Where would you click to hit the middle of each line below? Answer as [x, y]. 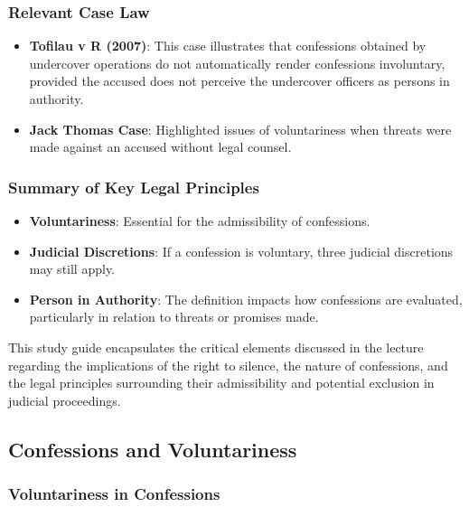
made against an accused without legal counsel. [160, 147]
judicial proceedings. [65, 400]
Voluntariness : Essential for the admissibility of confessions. [200, 221]
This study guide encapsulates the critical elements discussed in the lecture [216, 347]
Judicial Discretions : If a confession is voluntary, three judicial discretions [241, 251]
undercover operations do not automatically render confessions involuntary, [237, 63]
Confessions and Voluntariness [153, 449]
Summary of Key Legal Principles [134, 187]
